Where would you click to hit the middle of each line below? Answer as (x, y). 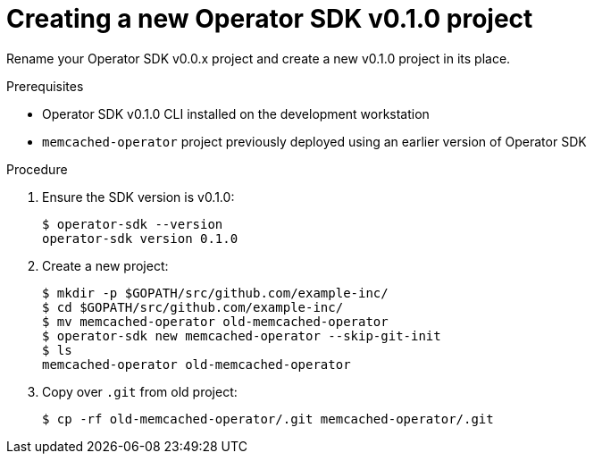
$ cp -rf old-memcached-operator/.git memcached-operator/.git (268, 419)
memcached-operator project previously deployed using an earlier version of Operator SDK (314, 141)
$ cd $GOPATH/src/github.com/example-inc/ (193, 307)
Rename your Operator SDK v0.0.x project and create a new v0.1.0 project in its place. (259, 58)
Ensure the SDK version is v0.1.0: (138, 197)
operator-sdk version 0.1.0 (140, 238)
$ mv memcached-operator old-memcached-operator (215, 321)
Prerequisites (45, 86)
